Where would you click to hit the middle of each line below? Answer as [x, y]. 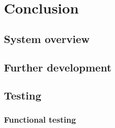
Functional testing [40, 119]
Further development [58, 67]
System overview [47, 38]
